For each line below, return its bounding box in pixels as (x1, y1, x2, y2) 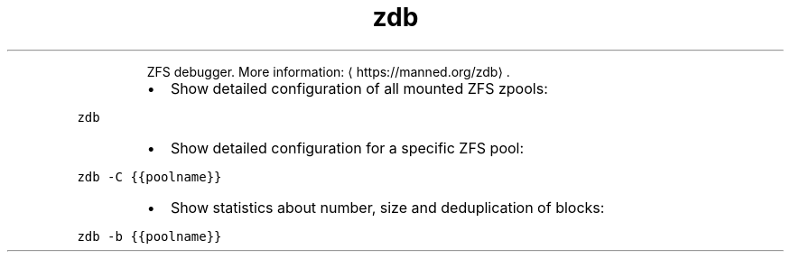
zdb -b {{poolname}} (77, 228, 222, 244)
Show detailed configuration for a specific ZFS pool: (170, 138, 525, 157)
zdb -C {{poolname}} (77, 169, 222, 184)
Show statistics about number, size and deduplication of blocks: (170, 198, 605, 217)
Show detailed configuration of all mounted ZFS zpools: (170, 79, 548, 97)
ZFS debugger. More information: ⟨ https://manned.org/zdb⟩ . (146, 63, 510, 79)
